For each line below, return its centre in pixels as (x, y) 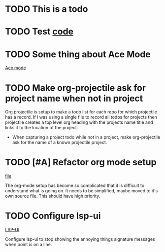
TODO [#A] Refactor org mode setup (81, 162)
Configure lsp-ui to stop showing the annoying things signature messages (80, 239)
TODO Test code (39, 32)
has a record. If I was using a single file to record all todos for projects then (81, 117)
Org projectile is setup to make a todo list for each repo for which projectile (81, 112)
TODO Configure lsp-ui (53, 216)
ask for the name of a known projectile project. (60, 143)
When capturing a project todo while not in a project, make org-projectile (86, 137)
